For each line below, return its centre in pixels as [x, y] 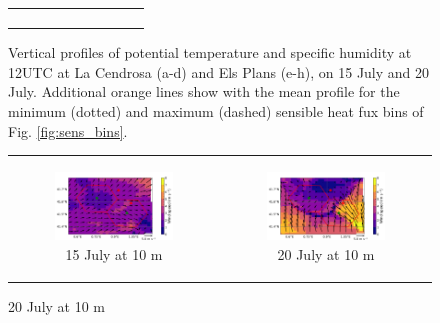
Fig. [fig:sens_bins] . [68, 130]
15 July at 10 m [114, 253]
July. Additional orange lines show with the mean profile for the [204, 91]
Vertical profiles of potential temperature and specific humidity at [210, 52]
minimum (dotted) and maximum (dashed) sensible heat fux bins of [216, 111]
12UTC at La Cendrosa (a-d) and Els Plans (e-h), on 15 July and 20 [219, 71]
